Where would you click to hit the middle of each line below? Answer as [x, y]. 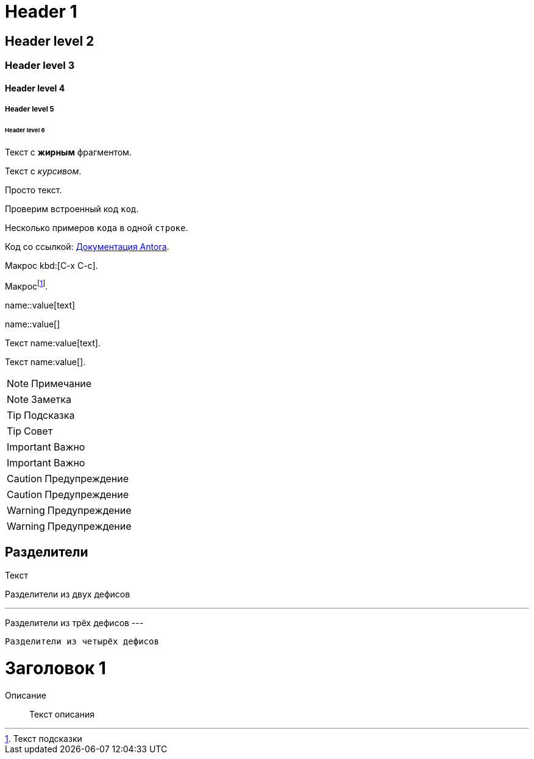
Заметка [51, 399]
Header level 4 [35, 88]
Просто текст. [34, 190]
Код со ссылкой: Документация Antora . [87, 246]
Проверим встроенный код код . [72, 208]
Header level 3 [40, 66]
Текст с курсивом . [43, 171]
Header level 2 [50, 41]
